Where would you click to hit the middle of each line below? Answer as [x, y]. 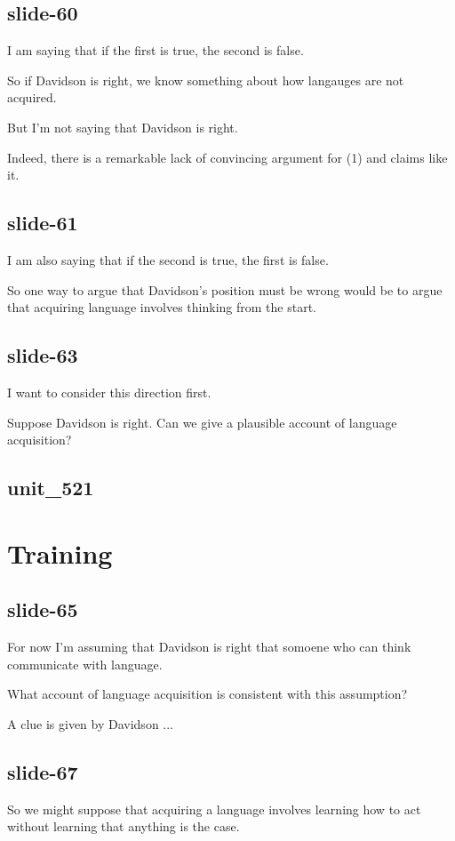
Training [60, 553]
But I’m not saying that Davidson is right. [123, 127]
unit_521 [51, 488]
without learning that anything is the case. [124, 826]
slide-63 [43, 355]
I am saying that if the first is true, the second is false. [156, 50]
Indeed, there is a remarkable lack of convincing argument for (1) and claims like [227, 157]
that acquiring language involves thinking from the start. [162, 307]
